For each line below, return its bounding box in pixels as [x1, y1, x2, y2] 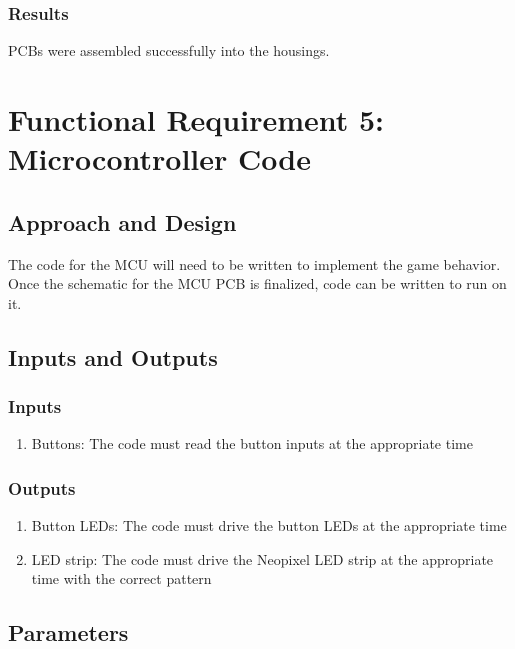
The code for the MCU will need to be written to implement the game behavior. [8, 253, 501, 274]
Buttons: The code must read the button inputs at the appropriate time [31, 433, 473, 454]
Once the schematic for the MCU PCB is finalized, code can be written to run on [8, 273, 507, 294]
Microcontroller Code [8, 138, 311, 179]
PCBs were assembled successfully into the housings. [8, 40, 330, 61]
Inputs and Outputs [8, 341, 218, 372]
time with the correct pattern [31, 568, 212, 589]
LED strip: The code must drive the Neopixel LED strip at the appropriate [31, 548, 494, 569]
